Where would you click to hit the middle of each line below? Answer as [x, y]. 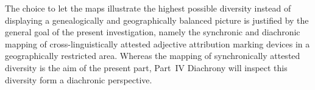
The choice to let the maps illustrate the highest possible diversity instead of [148, 8]
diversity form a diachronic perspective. [79, 79]
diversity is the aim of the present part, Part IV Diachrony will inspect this [146, 67]
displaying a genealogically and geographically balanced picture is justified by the [157, 20]
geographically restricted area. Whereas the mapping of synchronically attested [153, 56]
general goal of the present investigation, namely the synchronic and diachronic [153, 32]
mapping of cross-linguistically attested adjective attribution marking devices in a [157, 43]
